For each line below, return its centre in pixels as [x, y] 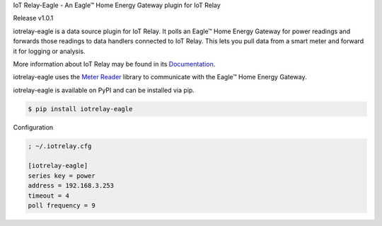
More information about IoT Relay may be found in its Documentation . [114, 64]
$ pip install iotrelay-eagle [80, 109]
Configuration [33, 127]
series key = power [62, 176]
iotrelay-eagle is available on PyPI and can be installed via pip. [104, 90]
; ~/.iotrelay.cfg [60, 146]
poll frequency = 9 [62, 206]
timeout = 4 [49, 196]
